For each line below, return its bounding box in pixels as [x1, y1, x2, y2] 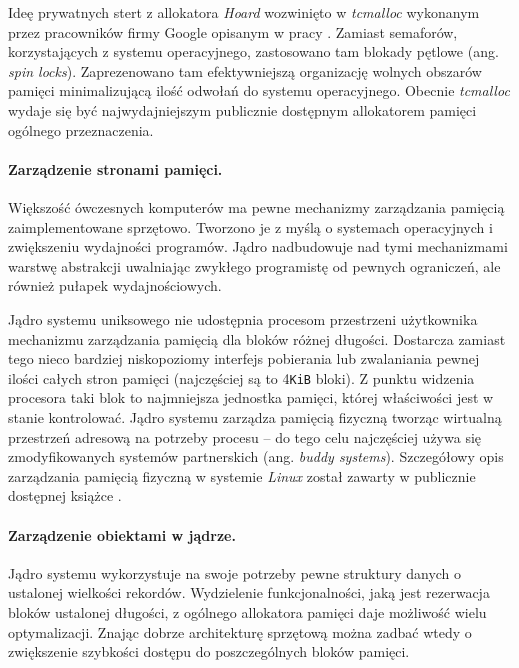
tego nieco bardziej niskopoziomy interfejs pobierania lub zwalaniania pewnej [8, 348, 480, 369]
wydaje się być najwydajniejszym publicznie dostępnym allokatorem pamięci [8, 99, 477, 120]
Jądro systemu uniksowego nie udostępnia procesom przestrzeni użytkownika [8, 308, 478, 329]
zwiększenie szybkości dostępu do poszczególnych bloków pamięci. [8, 641, 410, 662]
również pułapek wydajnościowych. [8, 275, 222, 296]
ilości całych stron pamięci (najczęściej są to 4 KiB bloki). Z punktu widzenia [8, 367, 475, 388]
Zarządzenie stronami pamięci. [8, 158, 223, 179]
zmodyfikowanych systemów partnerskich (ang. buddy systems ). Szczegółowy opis [8, 446, 504, 467]
